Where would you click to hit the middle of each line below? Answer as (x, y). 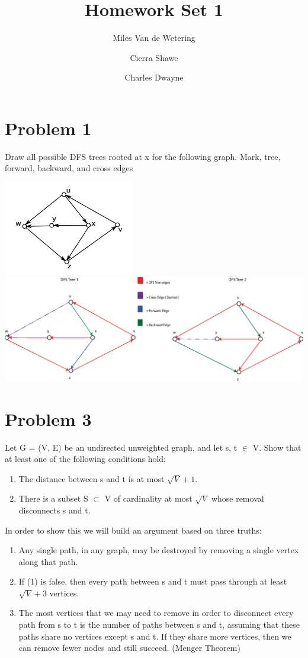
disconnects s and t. (54, 510)
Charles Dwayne (154, 77)
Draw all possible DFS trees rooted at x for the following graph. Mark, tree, (143, 156)
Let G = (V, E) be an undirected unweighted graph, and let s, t (121, 447)
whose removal (238, 498)
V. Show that (277, 447)
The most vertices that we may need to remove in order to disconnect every (156, 613)
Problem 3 (48, 418)
